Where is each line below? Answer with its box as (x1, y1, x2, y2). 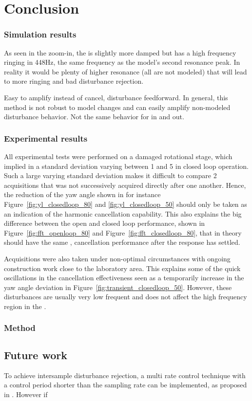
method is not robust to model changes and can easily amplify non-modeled (4, 102, 231, 112)
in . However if (4, 389, 48, 399)
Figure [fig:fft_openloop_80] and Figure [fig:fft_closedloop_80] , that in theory (4, 227, 242, 237)
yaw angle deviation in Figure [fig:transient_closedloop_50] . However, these (4, 282, 232, 292)
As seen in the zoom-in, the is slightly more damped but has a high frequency (4, 47, 236, 57)
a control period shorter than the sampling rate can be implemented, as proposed (4, 380, 247, 390)
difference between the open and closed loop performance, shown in (4, 218, 205, 228)
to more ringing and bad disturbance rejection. (4, 76, 144, 86)
